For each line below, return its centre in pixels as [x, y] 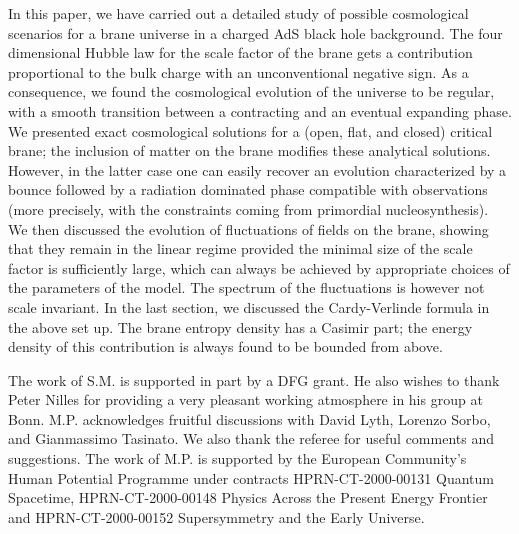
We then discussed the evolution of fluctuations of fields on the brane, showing [248, 228]
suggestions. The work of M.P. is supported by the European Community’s [237, 458]
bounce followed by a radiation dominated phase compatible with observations [248, 189]
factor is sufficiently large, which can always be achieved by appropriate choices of [259, 267]
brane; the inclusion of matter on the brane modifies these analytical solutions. [249, 150]
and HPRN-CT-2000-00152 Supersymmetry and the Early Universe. [216, 516]
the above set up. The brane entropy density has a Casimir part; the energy [240, 326]
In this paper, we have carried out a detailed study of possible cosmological [238, 13]
